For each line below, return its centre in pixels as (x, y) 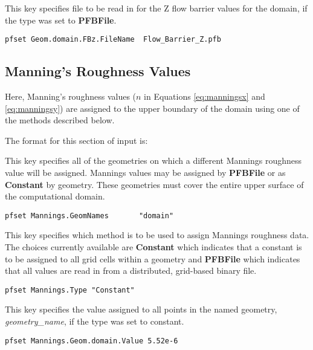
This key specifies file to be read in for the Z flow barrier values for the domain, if (156, 8)
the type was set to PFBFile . (61, 20)
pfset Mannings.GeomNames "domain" (89, 216)
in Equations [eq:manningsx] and (205, 96)
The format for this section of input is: (76, 140)
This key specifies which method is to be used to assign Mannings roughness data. (157, 235)
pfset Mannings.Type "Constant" (70, 290)
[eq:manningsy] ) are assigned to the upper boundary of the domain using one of (152, 108)
